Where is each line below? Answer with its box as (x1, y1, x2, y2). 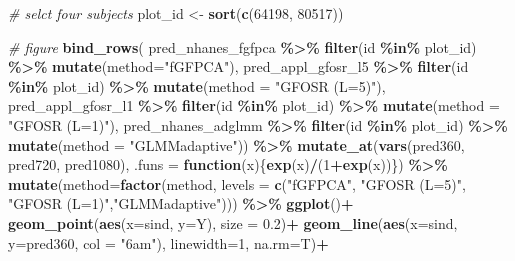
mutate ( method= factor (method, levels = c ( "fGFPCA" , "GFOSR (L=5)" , (8, 173, 466, 194)
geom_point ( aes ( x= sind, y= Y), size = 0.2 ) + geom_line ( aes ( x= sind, (8, 212, 458, 233)
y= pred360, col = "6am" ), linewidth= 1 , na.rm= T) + (8, 232, 329, 253)
